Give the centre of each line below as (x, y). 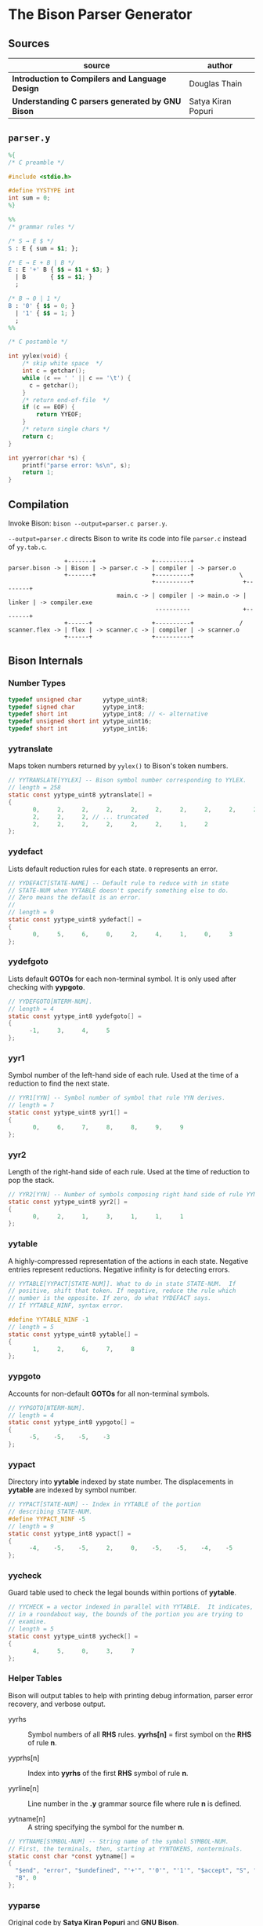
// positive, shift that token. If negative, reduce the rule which (122, 1291)
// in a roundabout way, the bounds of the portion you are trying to (126, 1615)
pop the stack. (31, 1180)
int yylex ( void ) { (38, 356)
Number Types (37, 683)
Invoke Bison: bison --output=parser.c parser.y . (88, 523)
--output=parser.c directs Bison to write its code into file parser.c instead (127, 538)
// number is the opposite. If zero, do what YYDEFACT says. (110, 1298)
